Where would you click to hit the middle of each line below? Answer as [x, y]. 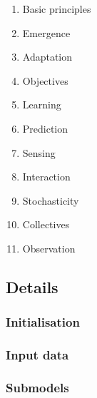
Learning [42, 104]
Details [32, 286]
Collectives [46, 224]
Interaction [46, 177]
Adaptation [47, 57]
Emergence [46, 32]
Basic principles [57, 9]
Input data [37, 355]
